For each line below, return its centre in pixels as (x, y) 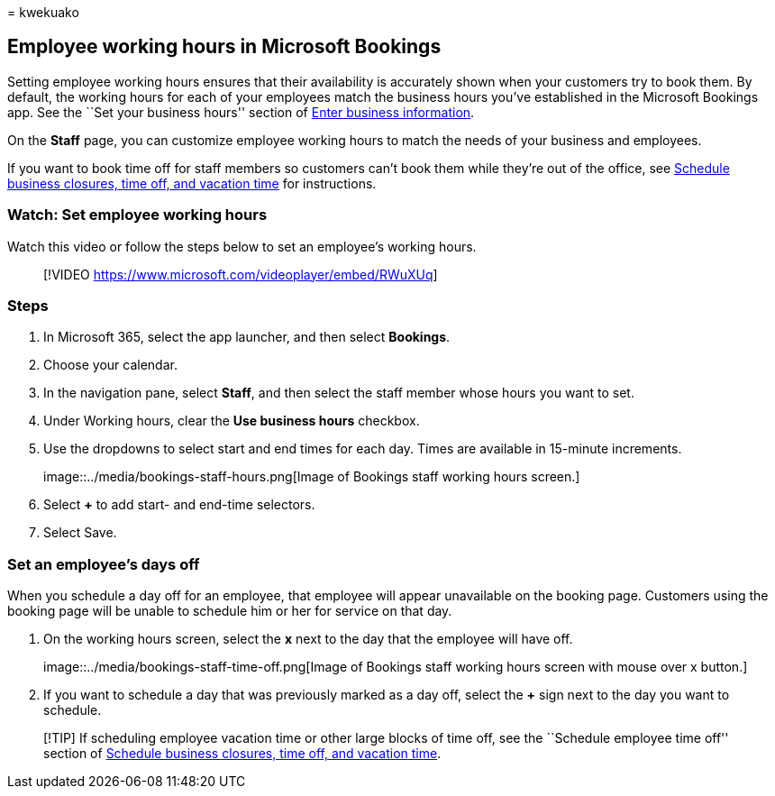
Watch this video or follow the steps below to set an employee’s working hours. (242, 246)
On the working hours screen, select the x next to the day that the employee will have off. (308, 639)
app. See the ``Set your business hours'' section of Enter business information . (241, 112)
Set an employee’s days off (104, 564)
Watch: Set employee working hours (137, 215)
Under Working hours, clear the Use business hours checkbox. (232, 421)
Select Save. (80, 533)
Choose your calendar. (110, 365)
